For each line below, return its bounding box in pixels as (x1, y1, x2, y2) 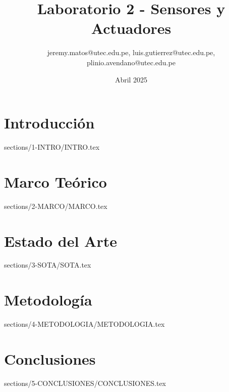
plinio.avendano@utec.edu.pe (87, 57, 176, 67)
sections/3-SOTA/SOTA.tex (4, 259, 91, 270)
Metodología (4, 289, 92, 310)
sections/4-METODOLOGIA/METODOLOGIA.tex (4, 319, 165, 329)
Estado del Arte (4, 230, 117, 251)
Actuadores (91, 18, 171, 38)
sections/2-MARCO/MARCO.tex (4, 200, 107, 211)
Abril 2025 (115, 74, 148, 84)
